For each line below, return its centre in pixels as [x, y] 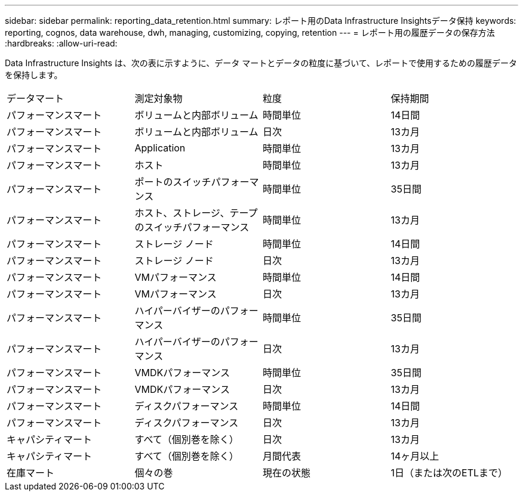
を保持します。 [34, 75]
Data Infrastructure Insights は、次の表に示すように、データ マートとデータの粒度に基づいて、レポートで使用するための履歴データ [261, 63]
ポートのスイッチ [173, 182]
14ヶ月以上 [415, 456]
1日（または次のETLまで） [449, 473]
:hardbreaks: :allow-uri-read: [61, 43]
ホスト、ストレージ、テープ [196, 213]
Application [160, 148]
